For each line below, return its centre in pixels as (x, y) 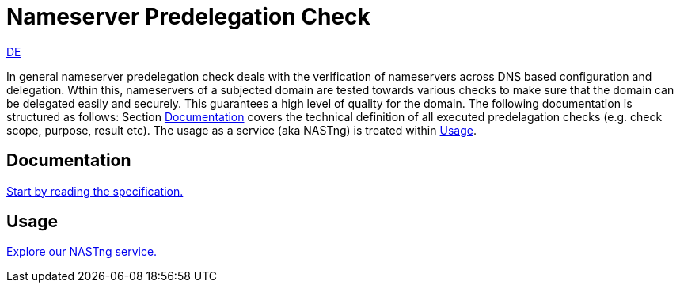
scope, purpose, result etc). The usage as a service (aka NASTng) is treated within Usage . (241, 130)
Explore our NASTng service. (82, 252)
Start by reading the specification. (95, 191)
